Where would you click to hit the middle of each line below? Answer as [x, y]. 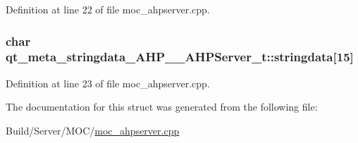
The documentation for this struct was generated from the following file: [162, 107]
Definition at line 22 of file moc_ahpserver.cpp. [108, 9]
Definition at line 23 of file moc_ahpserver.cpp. [108, 83]
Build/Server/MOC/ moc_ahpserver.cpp [93, 130]
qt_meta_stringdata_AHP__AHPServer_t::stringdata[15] [180, 57]
